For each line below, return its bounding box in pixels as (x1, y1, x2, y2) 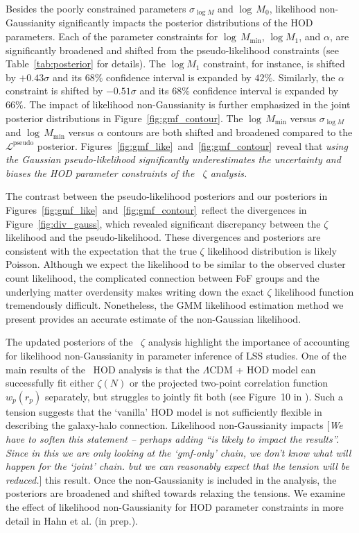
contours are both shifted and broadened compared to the (107, 125, 353, 139)
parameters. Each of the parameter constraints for (6, 29, 218, 44)
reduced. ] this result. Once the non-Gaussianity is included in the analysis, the (6, 472, 337, 487)
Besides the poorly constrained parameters (6, 1, 186, 15)
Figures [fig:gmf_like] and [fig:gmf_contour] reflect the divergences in (6, 203, 307, 217)
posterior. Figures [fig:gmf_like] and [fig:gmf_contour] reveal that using (37, 138, 348, 153)
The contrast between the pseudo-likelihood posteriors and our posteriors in (6, 189, 328, 203)
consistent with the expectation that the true (6, 243, 197, 257)
